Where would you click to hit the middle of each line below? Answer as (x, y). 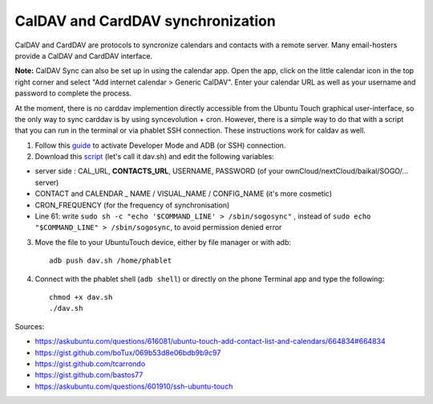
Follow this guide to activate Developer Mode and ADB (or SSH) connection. (160, 145)
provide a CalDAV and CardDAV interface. (83, 55)
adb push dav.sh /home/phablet (111, 261)
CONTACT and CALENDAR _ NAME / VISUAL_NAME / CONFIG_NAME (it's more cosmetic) (184, 194)
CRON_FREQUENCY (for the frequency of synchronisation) (132, 205)
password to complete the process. (73, 93)
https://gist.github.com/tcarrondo (90, 363)
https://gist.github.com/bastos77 (89, 375)
